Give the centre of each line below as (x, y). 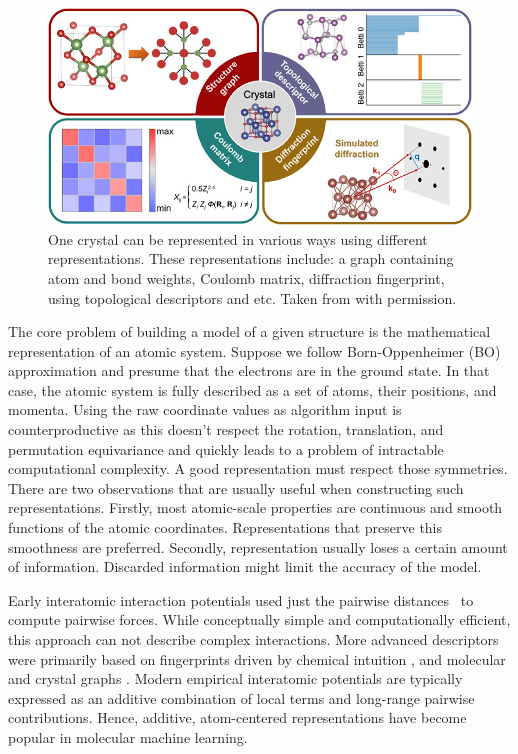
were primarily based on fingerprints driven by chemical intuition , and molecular (257, 658)
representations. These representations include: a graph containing (251, 258)
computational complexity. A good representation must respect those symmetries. (258, 468)
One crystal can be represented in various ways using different (238, 238)
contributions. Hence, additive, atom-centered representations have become (237, 717)
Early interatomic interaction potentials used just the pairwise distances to (241, 599)
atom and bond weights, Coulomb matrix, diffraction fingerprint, (246, 277)
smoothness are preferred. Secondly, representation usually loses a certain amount (258, 546)
